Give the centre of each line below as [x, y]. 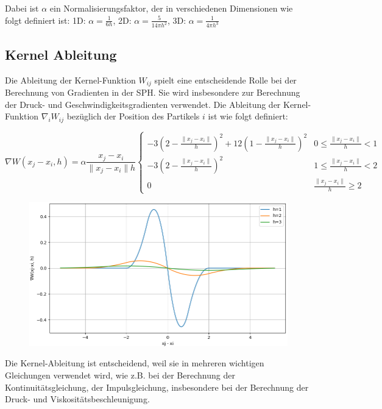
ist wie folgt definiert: [248, 116]
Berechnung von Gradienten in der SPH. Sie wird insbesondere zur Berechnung [153, 92]
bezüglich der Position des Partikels [133, 116]
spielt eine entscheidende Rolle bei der [225, 80]
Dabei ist [22, 8]
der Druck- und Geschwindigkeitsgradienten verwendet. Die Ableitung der [143, 104]
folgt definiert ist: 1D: [45, 20]
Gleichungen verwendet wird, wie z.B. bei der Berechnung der [120, 375]
